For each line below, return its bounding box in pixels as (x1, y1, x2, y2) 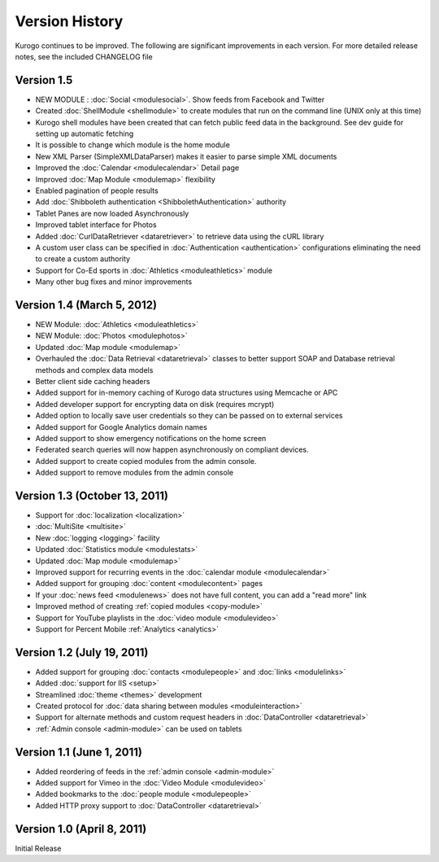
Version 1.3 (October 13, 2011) (15, 488, 168, 502)
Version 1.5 (15, 73, 73, 87)
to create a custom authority (35, 254, 130, 264)
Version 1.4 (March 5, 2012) (15, 298, 158, 312)
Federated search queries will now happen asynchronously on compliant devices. (35, 444, 309, 455)
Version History (15, 12, 124, 30)
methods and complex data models (35, 365, 154, 374)
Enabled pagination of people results (35, 186, 159, 195)
